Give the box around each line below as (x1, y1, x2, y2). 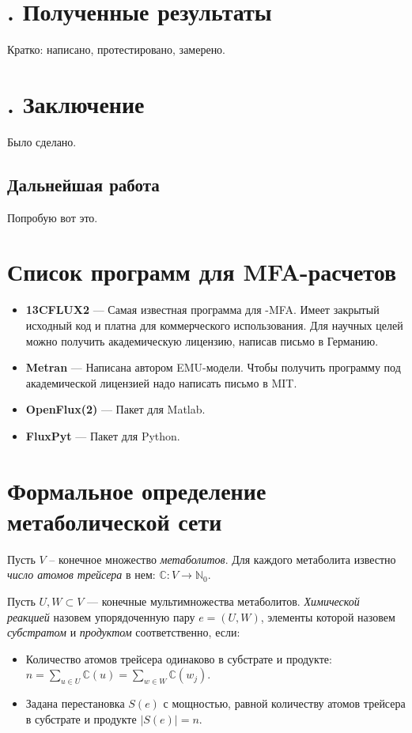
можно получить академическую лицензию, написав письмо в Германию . (25, 332, 379, 349)
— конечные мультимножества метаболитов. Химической (87, 593, 360, 610)
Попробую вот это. (7, 209, 98, 225)
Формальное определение (7, 474, 266, 506)
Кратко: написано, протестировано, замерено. (7, 41, 226, 58)
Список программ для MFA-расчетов (7, 255, 397, 288)
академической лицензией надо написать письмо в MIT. (25, 374, 297, 391)
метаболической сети (7, 504, 222, 537)
